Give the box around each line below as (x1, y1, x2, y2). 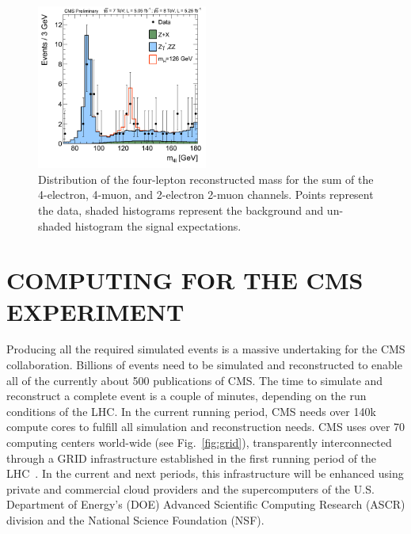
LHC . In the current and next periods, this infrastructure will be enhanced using (6, 465, 404, 482)
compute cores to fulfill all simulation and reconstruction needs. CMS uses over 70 (6, 418, 405, 435)
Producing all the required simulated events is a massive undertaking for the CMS (6, 341, 405, 357)
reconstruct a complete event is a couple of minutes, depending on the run (6, 387, 367, 404)
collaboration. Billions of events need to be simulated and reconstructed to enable (6, 357, 402, 373)
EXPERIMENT (6, 295, 185, 327)
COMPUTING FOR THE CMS (6, 264, 363, 296)
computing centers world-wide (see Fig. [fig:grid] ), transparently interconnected (6, 434, 392, 451)
